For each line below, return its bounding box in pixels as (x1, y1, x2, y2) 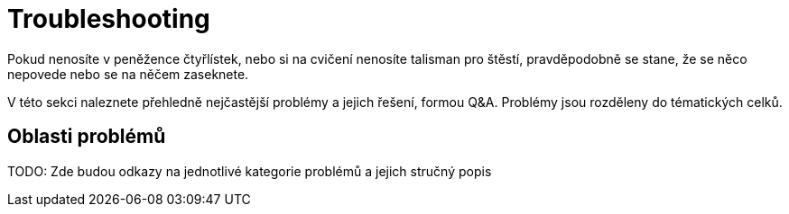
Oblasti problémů (7, 125, 166, 148)
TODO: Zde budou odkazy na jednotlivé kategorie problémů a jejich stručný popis (7, 163, 492, 179)
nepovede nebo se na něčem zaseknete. (7, 66, 249, 82)
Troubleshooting (7, 4, 210, 34)
